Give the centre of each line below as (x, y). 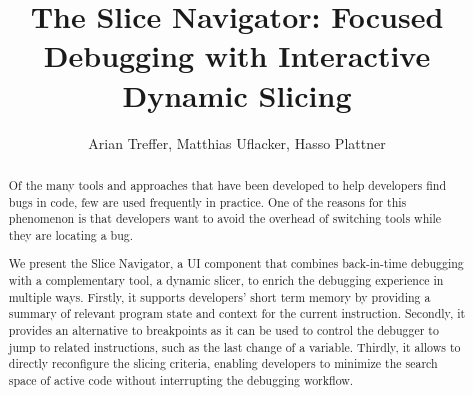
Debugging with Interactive (237, 55)
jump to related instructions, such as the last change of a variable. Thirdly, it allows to (234, 346)
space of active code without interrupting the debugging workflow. (181, 380)
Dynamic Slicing (237, 94)
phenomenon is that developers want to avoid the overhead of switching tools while (225, 218)
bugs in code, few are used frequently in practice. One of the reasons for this (207, 201)
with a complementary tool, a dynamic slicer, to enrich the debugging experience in (226, 280)
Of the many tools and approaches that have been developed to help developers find (227, 184)
